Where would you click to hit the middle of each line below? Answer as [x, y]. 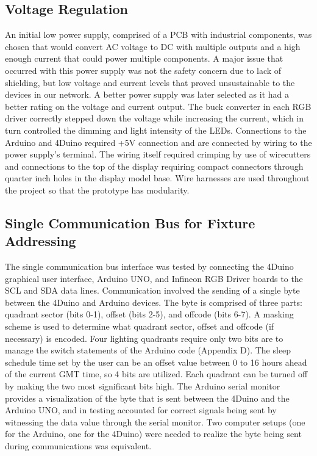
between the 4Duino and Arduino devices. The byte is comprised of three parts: [154, 302]
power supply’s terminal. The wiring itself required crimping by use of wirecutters [158, 154]
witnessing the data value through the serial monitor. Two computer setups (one [155, 422]
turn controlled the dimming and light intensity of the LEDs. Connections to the [156, 130]
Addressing [41, 241]
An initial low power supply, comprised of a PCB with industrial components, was [158, 34]
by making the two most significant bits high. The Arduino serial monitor [143, 386]
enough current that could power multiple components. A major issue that [144, 58]
